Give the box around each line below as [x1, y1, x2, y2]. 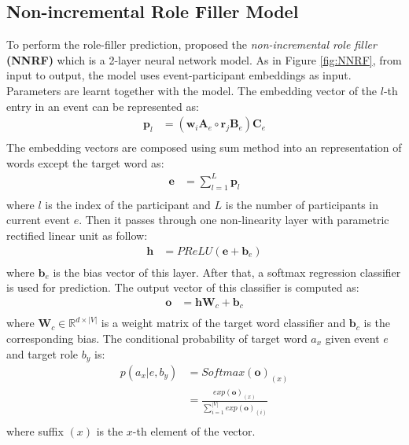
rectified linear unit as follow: [6, 226, 148, 243]
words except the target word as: [6, 154, 164, 171]
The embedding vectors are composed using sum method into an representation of [6, 139, 402, 156]
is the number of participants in [225, 196, 379, 212]
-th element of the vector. [132, 422, 256, 439]
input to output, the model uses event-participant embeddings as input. [6, 67, 352, 83]
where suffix [6, 422, 64, 439]
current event [6, 211, 70, 228]
